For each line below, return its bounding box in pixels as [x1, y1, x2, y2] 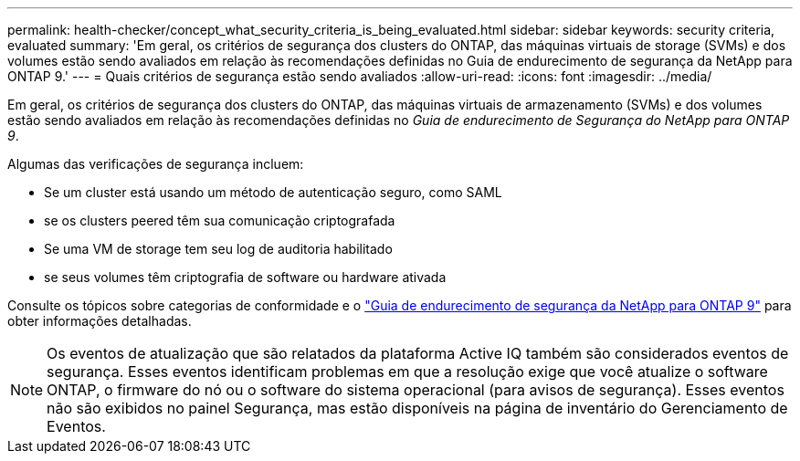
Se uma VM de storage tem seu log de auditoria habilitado [44, 241, 393, 257]
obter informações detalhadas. [7, 313, 192, 329]
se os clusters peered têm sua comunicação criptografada [44, 213, 395, 228]
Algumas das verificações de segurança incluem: [7, 156, 304, 172]
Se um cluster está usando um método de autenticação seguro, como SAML [44, 184, 502, 200]
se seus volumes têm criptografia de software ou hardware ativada [44, 269, 447, 285]
